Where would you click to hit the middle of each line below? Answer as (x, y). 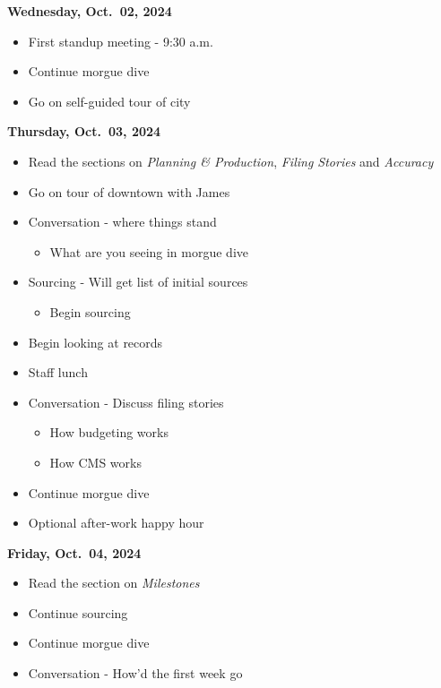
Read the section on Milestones (114, 583)
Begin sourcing (90, 311)
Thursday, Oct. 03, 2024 (84, 131)
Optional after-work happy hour (116, 523)
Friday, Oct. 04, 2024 (74, 552)
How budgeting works (109, 432)
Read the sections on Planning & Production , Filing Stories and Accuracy (231, 161)
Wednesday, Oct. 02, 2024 (90, 11)
